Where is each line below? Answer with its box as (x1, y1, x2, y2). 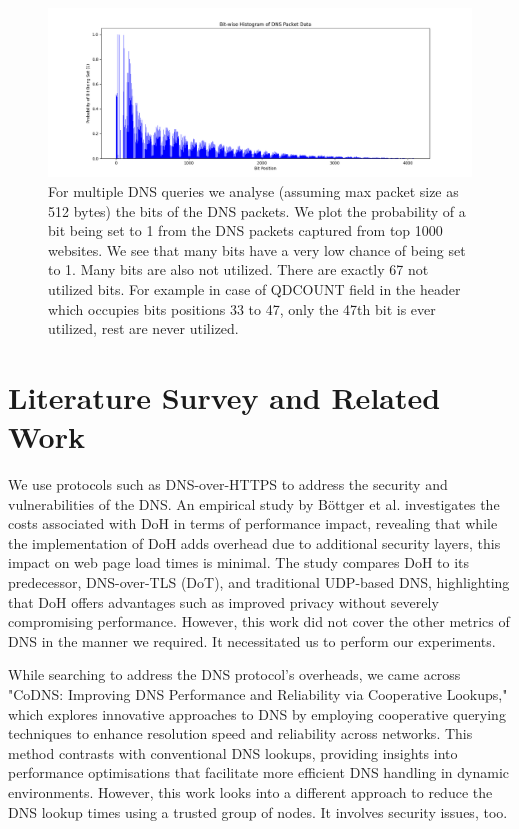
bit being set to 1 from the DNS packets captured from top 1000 (48, 220, 443, 241)
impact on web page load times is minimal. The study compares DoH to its (8, 552, 470, 573)
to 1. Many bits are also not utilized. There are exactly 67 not (48, 259, 429, 280)
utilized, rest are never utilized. (48, 318, 239, 339)
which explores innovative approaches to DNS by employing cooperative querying (8, 703, 506, 724)
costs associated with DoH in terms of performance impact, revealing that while (8, 513, 498, 534)
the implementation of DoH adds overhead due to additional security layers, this (8, 532, 501, 553)
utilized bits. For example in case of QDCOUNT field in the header (48, 278, 461, 299)
